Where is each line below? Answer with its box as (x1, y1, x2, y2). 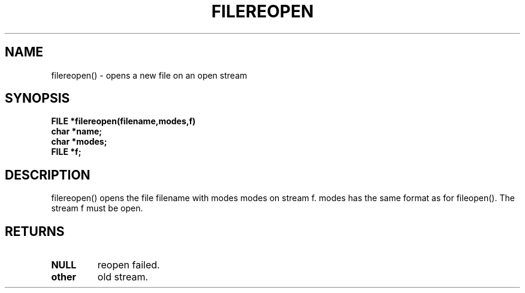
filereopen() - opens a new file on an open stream (51, 70, 248, 80)
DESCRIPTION (5, 167, 90, 183)
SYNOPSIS (5, 91, 70, 106)
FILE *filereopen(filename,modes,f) (51, 116, 196, 127)
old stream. (97, 271, 149, 283)
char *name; (51, 126, 102, 137)
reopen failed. (97, 259, 160, 271)
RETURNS (5, 223, 65, 239)
